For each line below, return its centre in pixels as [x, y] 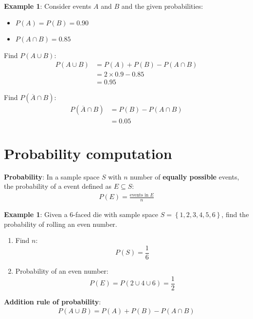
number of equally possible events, [185, 176]
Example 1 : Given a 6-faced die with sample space [81, 214]
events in [139, 195]
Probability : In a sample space [52, 176]
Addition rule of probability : [53, 301]
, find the [235, 214]
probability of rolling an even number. [61, 224]
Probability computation [88, 153]
